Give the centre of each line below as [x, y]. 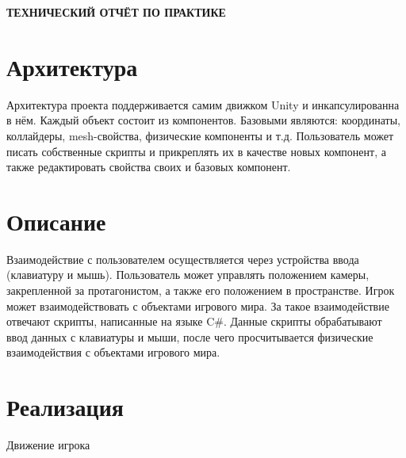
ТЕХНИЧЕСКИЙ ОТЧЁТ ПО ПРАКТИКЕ [116, 12]
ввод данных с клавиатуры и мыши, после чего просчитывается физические [190, 336]
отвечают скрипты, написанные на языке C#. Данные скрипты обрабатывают [194, 321]
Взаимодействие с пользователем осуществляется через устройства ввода [183, 259]
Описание [56, 221]
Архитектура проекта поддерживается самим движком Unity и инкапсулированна [203, 104]
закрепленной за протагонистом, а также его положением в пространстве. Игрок [201, 290]
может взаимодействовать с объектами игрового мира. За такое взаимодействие [198, 305]
